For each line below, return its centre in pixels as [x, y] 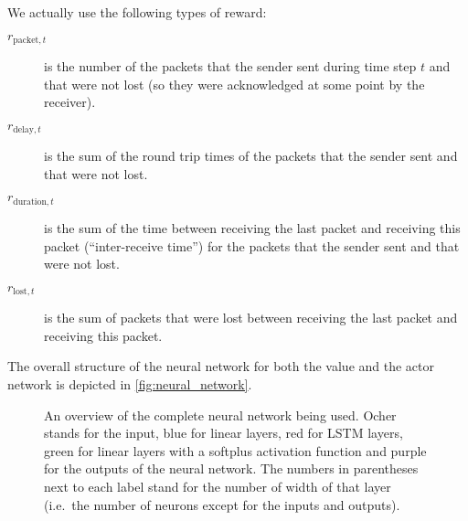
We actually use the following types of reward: [137, 12]
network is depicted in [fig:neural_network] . [130, 383]
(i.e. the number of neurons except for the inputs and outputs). [222, 504]
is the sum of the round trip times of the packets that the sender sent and [251, 156]
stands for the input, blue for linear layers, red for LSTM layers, [223, 433]
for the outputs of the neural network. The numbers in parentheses [231, 468]
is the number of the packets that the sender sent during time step [230, 66]
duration [30, 202]
